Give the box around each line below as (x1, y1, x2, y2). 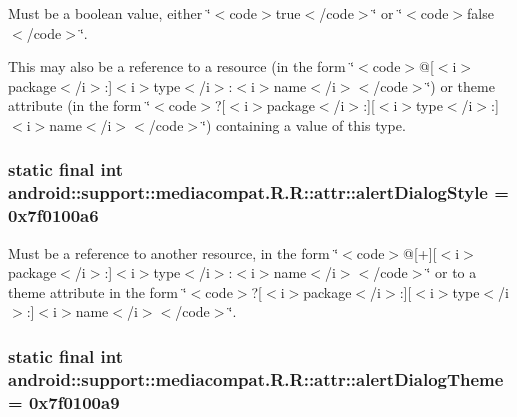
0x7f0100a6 (8, 203, 99, 228)
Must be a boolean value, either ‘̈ (8, 3, 211, 23)
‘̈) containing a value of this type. (202, 114, 406, 135)
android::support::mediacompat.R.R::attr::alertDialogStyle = (8, 180, 509, 205)
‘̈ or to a (426, 262, 477, 283)
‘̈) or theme (426, 75, 495, 96)
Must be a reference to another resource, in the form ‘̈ (8, 242, 339, 263)
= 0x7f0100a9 (8, 389, 120, 414)
